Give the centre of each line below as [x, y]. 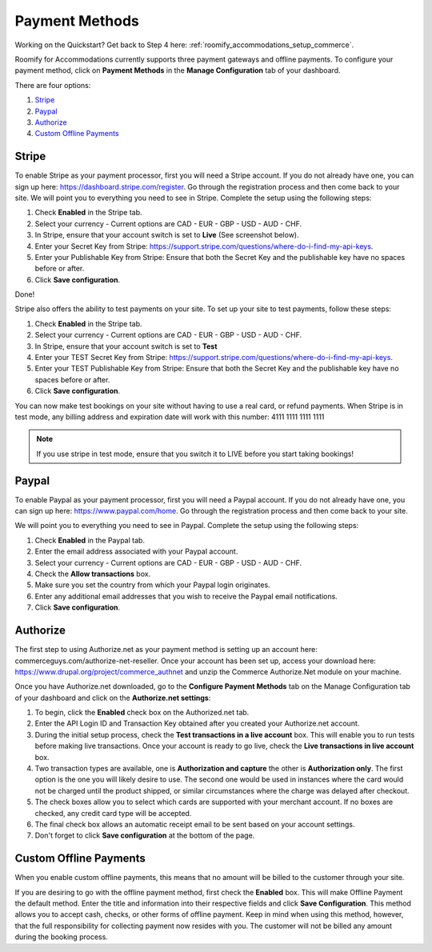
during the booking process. [61, 937]
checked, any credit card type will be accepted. [113, 813]
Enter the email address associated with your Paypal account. [136, 551]
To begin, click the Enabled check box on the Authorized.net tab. [142, 713]
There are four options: [53, 85]
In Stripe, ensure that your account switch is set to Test [126, 346]
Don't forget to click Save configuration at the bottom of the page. [145, 835]
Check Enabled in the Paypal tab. [90, 540]
